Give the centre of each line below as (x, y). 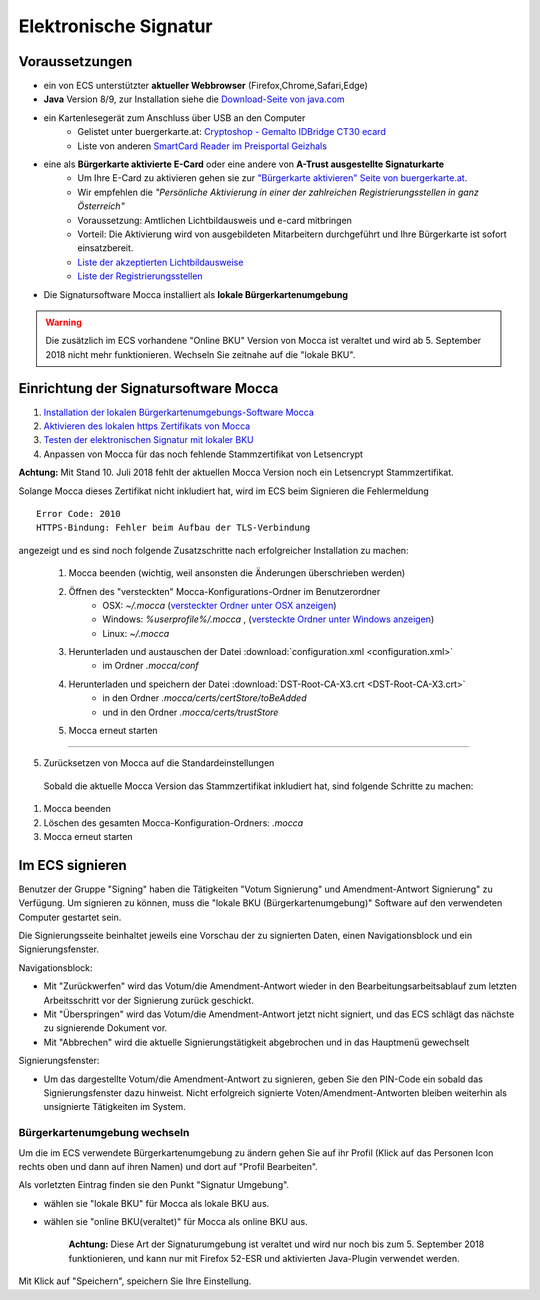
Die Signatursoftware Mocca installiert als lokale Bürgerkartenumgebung (196, 294)
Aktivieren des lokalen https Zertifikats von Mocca (147, 426)
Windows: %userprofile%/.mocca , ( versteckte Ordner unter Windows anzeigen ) (268, 619)
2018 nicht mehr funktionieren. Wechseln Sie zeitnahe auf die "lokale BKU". (200, 354)
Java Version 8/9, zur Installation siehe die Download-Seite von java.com (194, 99)
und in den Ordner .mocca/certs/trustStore (190, 712)
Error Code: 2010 (78, 513)
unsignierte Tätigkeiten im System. (115, 1107)
